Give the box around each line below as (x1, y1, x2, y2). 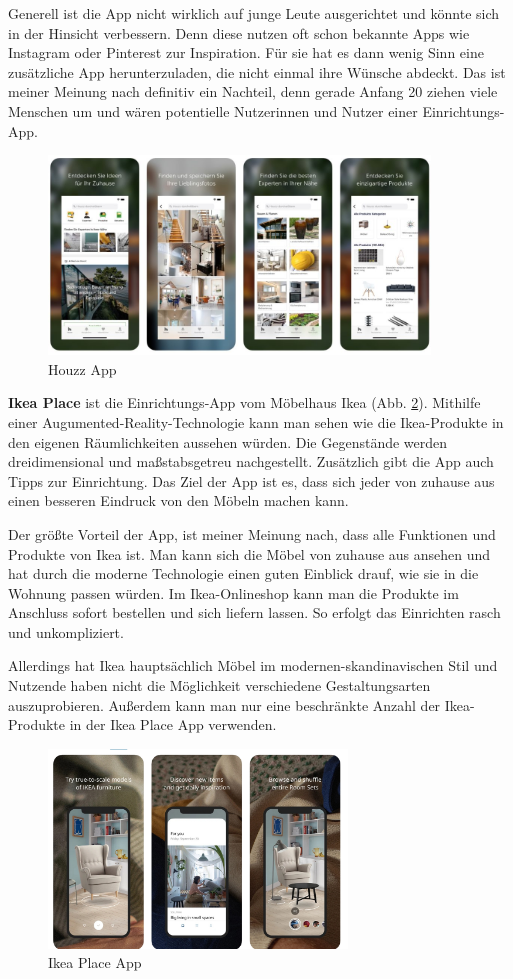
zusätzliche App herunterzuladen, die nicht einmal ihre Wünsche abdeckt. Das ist (8, 61, 506, 82)
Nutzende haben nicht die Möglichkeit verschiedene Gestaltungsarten (8, 675, 431, 696)
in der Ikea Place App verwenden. (69, 714, 277, 735)
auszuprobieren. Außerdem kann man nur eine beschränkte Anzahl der (8, 694, 441, 715)
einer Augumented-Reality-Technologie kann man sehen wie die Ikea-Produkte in (8, 411, 504, 432)
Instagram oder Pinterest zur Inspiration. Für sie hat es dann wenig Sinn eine (8, 42, 484, 63)
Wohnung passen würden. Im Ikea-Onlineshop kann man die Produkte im (8, 582, 459, 603)
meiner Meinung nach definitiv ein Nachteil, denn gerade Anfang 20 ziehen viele (8, 81, 498, 102)
